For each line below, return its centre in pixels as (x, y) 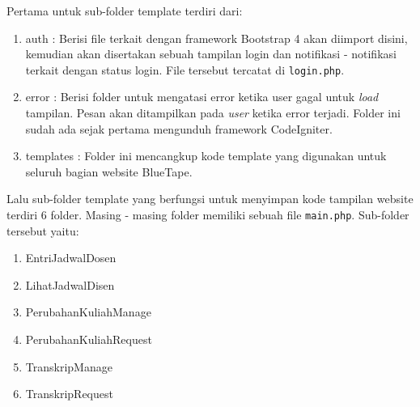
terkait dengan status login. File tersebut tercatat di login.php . (185, 69)
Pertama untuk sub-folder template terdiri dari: (125, 11)
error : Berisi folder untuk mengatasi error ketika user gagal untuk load (202, 97)
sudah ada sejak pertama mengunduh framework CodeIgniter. (179, 128)
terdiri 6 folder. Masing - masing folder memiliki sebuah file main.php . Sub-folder (208, 214)
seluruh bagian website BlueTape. (109, 171)
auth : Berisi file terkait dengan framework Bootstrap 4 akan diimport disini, (216, 38)
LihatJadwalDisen (70, 284)
